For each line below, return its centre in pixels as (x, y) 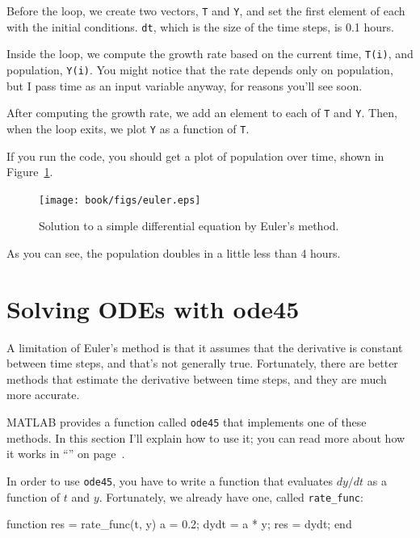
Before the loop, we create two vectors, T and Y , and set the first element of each (206, 11)
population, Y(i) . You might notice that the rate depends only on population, (200, 69)
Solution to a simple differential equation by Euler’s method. (189, 226)
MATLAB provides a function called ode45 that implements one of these (187, 422)
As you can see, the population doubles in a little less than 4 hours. (174, 252)
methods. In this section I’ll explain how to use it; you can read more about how (206, 437)
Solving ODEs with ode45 (153, 308)
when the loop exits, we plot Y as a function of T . (128, 128)
